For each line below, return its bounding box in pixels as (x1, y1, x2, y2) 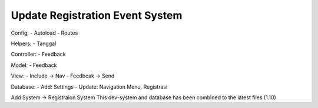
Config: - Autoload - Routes (11, 29, 78, 36)
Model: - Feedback (11, 62, 57, 69)
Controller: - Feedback (11, 50, 66, 58)
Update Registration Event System (11, 9, 183, 22)
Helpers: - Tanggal (11, 40, 57, 47)
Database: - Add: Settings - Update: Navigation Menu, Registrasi (11, 83, 168, 90)
